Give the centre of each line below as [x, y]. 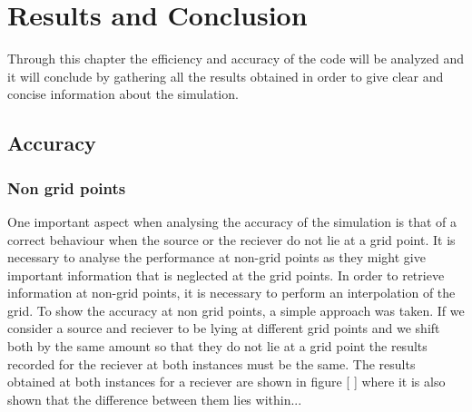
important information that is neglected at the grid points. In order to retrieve [226, 275]
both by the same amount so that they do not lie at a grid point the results [217, 346]
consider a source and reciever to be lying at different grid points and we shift [224, 328]
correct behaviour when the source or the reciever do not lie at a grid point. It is [231, 239]
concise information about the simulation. [123, 94]
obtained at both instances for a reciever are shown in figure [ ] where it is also [226, 382]
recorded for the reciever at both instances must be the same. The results [211, 363]
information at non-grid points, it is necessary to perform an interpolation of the [231, 293]
